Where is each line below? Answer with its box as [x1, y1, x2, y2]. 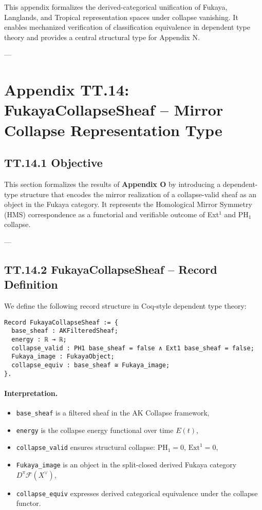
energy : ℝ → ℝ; [11, 335, 67, 343]
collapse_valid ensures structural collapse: [16, 442, 156, 452]
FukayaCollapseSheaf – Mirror [4, 99, 223, 120]
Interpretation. [4, 387, 58, 398]
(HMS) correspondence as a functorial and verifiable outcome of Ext [4, 209, 219, 219]
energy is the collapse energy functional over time [16, 424, 174, 435]
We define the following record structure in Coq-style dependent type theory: [4, 300, 247, 311]
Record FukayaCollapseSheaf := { [4, 318, 118, 326]
